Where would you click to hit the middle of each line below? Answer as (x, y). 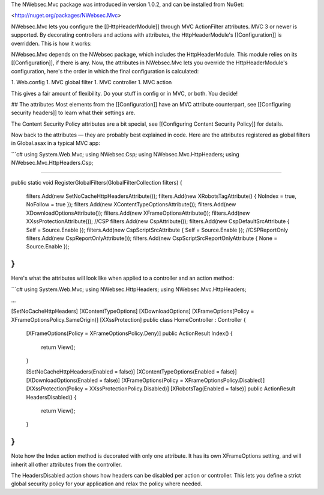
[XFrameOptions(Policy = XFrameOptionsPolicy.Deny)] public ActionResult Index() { (130, 333)
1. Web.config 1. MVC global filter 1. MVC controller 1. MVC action (91, 82)
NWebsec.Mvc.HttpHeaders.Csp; (52, 163)
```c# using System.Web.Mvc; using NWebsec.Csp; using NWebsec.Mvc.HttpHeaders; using (125, 154)
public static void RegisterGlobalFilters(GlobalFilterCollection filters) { (97, 182)
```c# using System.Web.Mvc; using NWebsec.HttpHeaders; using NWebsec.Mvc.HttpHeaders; (129, 289)
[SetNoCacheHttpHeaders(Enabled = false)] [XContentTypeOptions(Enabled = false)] (131, 372)
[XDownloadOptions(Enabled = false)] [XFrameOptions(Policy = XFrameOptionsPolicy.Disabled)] (145, 380)
